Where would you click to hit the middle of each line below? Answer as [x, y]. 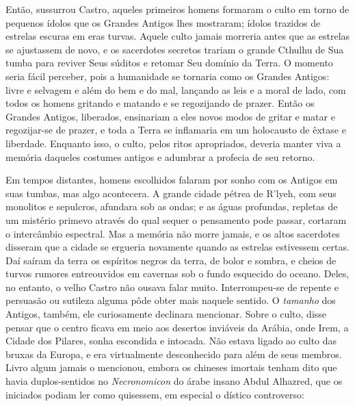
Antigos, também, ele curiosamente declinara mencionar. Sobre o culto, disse [166, 314]
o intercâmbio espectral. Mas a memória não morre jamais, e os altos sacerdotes [173, 233]
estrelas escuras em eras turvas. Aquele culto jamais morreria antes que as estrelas [178, 36]
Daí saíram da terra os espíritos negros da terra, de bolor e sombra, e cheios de [171, 260]
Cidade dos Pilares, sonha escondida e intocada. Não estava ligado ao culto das [171, 341]
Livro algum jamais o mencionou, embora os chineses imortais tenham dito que [171, 367]
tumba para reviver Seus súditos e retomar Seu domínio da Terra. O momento [169, 63]
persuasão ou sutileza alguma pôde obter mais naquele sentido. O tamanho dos [171, 300]
